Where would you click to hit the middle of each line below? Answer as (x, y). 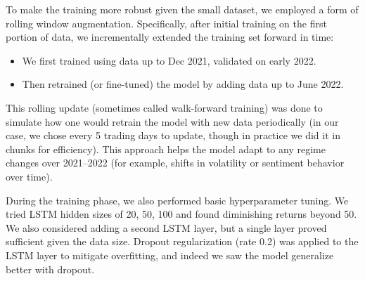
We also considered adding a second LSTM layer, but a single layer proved (166, 227)
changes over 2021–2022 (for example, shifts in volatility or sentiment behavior (175, 163)
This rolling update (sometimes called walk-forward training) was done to (164, 107)
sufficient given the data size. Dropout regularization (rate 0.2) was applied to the (182, 241)
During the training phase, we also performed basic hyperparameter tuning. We (177, 200)
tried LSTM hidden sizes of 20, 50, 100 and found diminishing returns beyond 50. (181, 214)
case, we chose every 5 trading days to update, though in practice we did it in (173, 135)
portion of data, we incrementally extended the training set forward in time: (170, 37)
